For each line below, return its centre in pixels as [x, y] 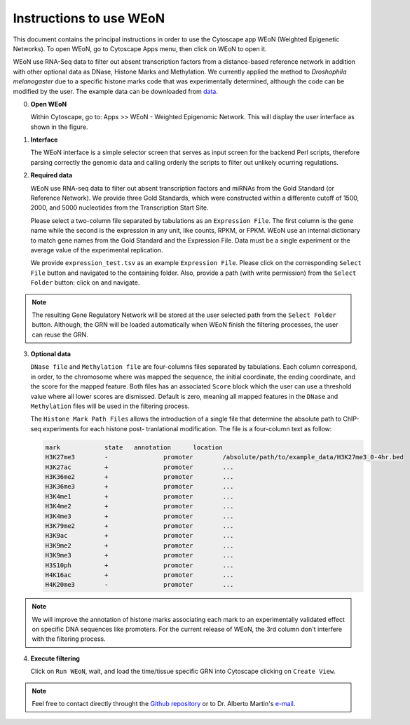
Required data [52, 175]
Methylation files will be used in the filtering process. [110, 406]
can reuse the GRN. [60, 334]
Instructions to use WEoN [89, 18]
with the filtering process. [69, 639]
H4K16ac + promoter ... [139, 575]
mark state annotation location [134, 447]
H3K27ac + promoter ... [139, 467]
